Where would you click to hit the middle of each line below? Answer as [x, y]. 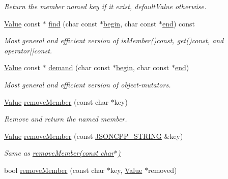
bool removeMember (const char [54, 170]
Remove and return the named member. [66, 119]
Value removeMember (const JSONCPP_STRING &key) [94, 136]
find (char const [73, 23]
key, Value [126, 170]
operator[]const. [28, 50]
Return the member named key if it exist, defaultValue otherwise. [105, 6]
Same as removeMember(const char [59, 153]
